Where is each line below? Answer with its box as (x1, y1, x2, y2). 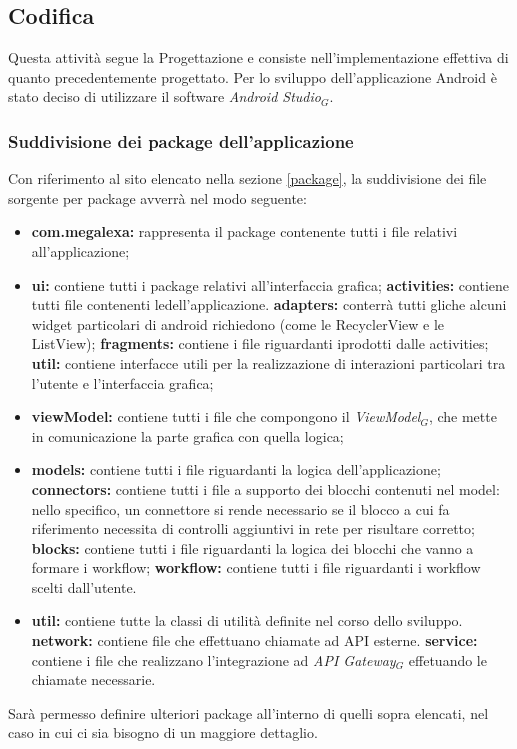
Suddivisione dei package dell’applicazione (8, 128, 354, 153)
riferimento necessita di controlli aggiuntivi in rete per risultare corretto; (31, 518, 475, 539)
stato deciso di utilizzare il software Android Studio (8, 86, 321, 107)
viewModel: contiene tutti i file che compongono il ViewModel (31, 406, 421, 427)
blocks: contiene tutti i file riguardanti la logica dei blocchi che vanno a (31, 537, 474, 558)
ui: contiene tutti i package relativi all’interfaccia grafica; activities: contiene (31, 274, 510, 295)
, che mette (428, 406, 497, 427)
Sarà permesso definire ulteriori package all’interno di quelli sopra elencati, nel (8, 702, 489, 723)
